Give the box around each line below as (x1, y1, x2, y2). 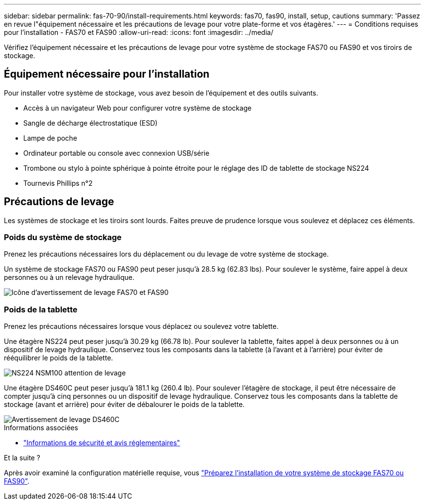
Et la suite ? (4, 454, 40, 462)
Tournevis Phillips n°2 (23, 179, 93, 187)
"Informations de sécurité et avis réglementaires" (23, 439, 180, 447)
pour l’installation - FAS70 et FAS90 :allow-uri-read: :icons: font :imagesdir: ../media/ (4, 28, 274, 36)
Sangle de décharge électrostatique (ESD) (23, 118, 158, 127)
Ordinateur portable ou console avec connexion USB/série (23, 148, 210, 157)
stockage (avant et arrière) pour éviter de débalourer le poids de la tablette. (4, 400, 245, 409)
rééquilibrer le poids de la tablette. (4, 354, 113, 362)
